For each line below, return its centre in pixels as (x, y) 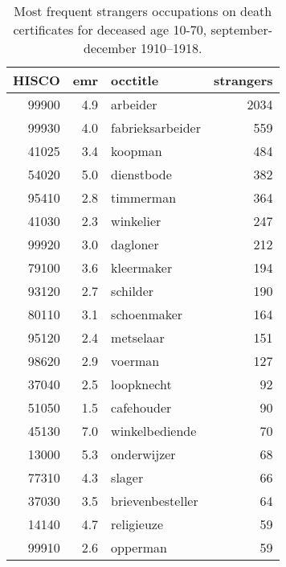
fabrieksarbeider (156, 127)
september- (242, 29)
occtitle (135, 80)
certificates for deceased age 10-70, (110, 29)
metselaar (138, 337)
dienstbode (141, 174)
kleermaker (142, 267)
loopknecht (141, 384)
